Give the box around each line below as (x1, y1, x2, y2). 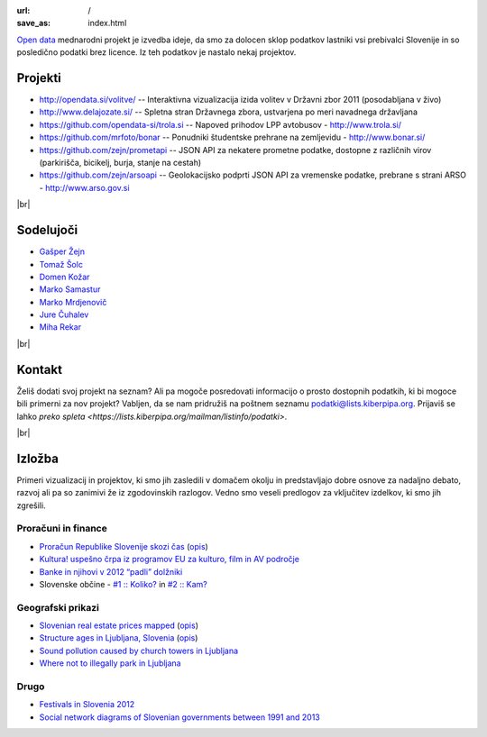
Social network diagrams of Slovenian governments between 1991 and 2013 (39, 712, 320, 723)
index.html (87, 18, 127, 29)
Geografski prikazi (16, 601, 99, 614)
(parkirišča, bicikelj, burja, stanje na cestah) (39, 158, 202, 168)
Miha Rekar (39, 322, 81, 332)
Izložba (16, 450, 59, 466)
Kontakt (16, 361, 63, 378)
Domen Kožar (39, 271, 90, 282)
